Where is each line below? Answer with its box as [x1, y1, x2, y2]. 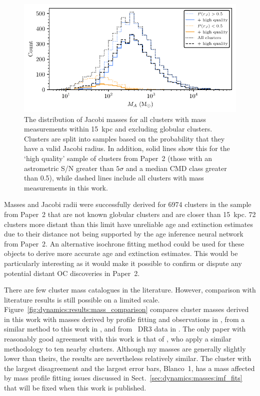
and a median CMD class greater [125, 162, 227, 173]
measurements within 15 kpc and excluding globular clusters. [24, 123, 212, 134]
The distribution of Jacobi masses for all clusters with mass [24, 113, 206, 124]
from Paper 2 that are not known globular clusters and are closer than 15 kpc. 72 [4, 208, 256, 219]
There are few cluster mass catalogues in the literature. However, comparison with [4, 284, 256, 295]
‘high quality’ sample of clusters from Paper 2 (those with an [24, 152, 212, 163]
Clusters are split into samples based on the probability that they [24, 133, 225, 143]
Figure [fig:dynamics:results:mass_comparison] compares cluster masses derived [4, 304, 249, 314]
